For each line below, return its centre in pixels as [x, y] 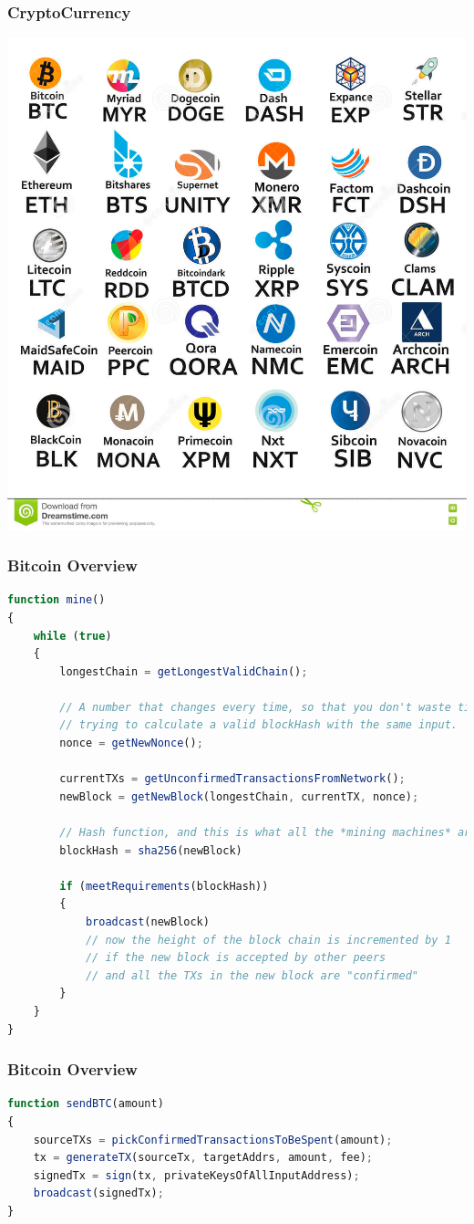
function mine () [57, 600]
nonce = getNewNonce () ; [131, 743]
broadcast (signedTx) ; [98, 1193]
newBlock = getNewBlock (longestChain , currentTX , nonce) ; [239, 796]
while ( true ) [72, 636]
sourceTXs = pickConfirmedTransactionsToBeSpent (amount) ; [213, 1140]
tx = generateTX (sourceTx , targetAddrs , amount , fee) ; [203, 1158]
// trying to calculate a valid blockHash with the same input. [258, 725]
